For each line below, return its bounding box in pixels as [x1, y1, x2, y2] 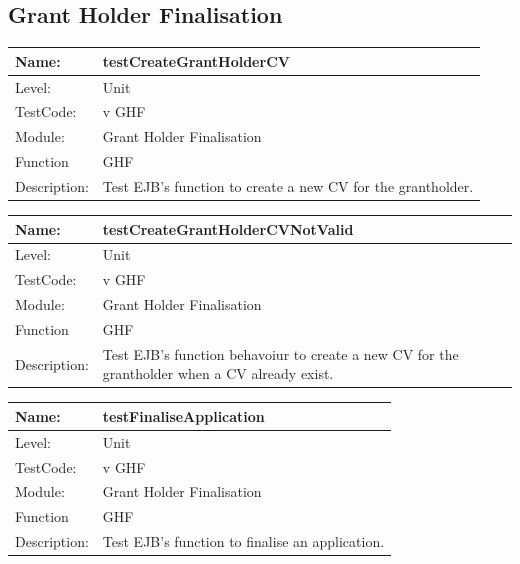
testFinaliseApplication [102, 405, 265, 426]
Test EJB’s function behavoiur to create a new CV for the [102, 343, 459, 364]
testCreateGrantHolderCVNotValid [102, 218, 354, 239]
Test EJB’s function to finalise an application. [102, 531, 385, 552]
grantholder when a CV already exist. [102, 363, 334, 384]
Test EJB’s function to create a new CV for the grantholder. [102, 175, 474, 196]
